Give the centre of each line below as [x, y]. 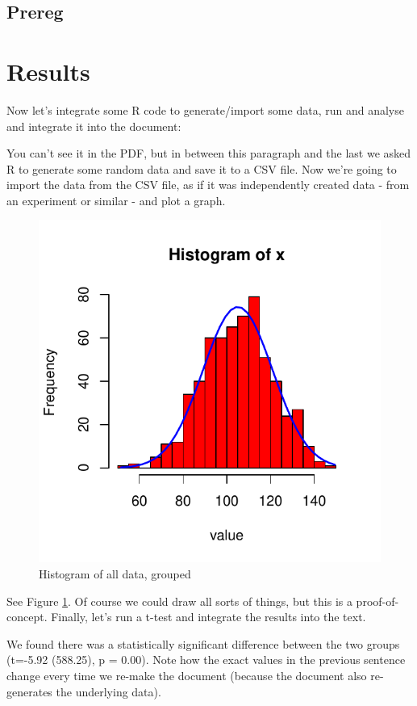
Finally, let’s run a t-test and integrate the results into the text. [208, 617]
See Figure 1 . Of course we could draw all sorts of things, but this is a [179, 601]
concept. [27, 617]
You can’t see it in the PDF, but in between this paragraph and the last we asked [209, 153]
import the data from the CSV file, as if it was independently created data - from [208, 185]
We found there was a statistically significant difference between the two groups [203, 643]
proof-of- [377, 601]
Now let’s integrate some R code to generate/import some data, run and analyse [205, 109]
